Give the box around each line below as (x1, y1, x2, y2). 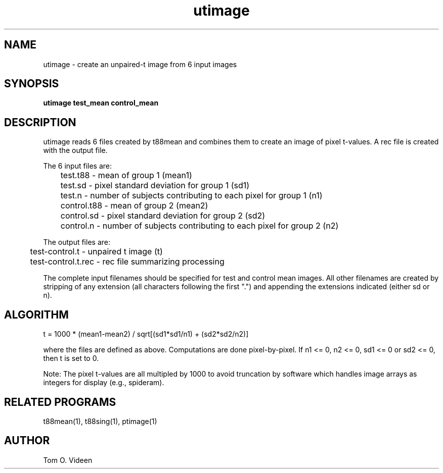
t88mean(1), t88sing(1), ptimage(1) (43, 416, 157, 426)
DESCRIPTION (4, 116, 76, 129)
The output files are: (43, 238, 110, 247)
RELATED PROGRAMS (4, 395, 116, 408)
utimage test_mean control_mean (43, 98, 159, 108)
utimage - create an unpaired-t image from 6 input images (43, 60, 237, 69)
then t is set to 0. (43, 354, 99, 363)
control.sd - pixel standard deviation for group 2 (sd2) (60, 211, 265, 221)
